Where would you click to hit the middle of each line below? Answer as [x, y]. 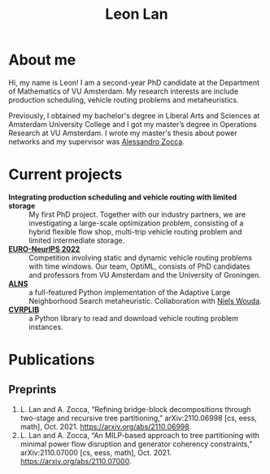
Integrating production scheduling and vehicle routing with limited [123, 197]
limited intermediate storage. [77, 240]
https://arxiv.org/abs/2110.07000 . [76, 461]
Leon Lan [137, 14]
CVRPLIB [24, 309]
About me [42, 60]
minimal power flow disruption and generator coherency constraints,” [136, 444]
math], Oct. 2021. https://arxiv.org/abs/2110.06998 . [106, 426]
